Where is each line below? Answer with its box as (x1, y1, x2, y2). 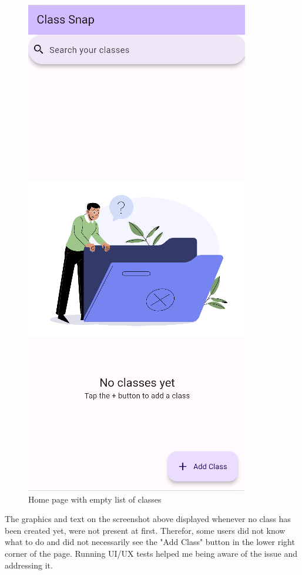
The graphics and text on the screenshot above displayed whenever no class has (5, 513, 291, 525)
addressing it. (5, 559, 53, 571)
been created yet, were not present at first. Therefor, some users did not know (5, 524, 286, 536)
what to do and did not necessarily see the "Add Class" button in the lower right (5, 536, 295, 548)
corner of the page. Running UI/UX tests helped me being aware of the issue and (5, 547, 297, 559)
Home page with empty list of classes (28, 493, 162, 505)
